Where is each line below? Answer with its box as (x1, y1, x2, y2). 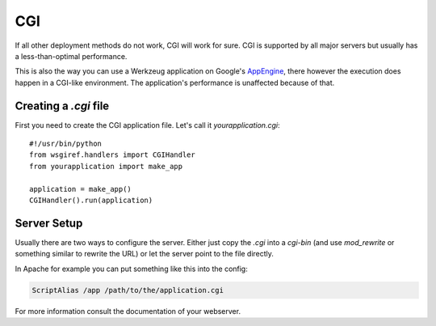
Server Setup (15, 216, 83, 230)
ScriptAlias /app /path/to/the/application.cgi (31, 286, 224, 294)
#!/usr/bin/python (29, 139, 103, 149)
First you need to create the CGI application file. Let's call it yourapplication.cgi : (15, 120, 280, 129)
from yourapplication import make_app (29, 162, 183, 171)
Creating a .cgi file (15, 99, 110, 112)
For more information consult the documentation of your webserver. (15, 306, 241, 315)
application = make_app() (29, 184, 132, 193)
